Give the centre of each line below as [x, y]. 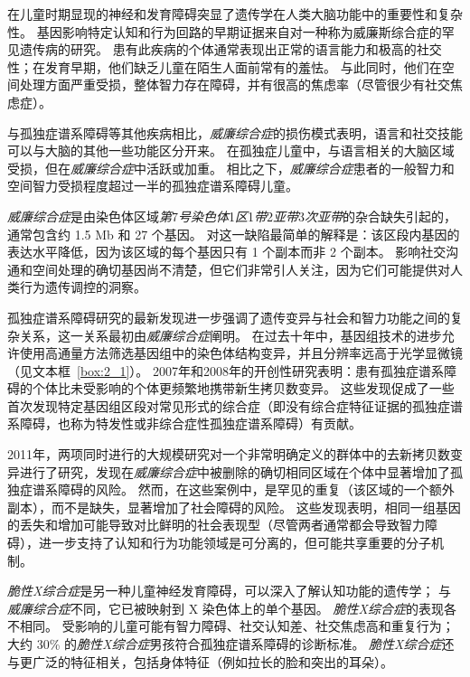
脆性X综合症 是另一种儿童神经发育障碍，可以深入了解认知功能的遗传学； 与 [230, 591]
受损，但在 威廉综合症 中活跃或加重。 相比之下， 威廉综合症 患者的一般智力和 [231, 168]
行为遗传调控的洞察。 [83, 287]
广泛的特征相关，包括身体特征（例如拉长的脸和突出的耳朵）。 [212, 661]
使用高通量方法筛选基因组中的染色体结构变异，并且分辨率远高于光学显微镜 [241, 353]
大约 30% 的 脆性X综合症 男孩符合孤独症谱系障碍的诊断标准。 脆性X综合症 [225, 644]
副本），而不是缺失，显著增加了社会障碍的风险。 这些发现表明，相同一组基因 [234, 507]
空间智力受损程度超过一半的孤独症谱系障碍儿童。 [153, 186]
